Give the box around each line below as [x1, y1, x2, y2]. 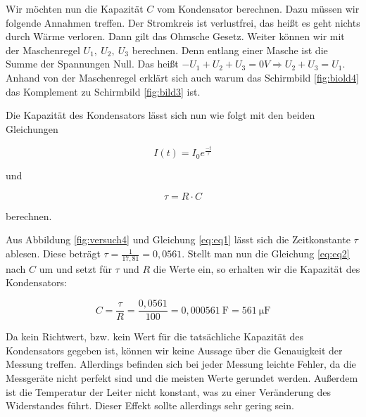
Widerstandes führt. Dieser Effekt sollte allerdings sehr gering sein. [6, 398, 294, 413]
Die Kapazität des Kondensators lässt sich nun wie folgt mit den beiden [6, 108, 315, 122]
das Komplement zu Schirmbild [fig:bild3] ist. [6, 84, 201, 98]
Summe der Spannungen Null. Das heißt [6, 56, 179, 71]
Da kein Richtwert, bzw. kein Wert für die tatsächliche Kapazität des [6, 329, 303, 344]
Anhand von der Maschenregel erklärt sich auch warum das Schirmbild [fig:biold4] [6, 70, 359, 84]
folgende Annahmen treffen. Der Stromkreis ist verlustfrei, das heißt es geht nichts [6, 15, 360, 30]
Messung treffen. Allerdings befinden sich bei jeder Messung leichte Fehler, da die [6, 357, 356, 371]
